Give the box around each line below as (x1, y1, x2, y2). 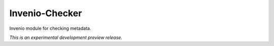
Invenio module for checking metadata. (9, 25, 91, 31)
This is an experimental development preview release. (9, 34, 123, 40)
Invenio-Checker (9, 8, 82, 19)
